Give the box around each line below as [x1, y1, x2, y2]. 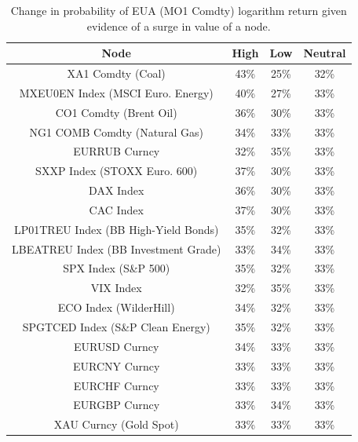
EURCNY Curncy [72, 357, 160, 374]
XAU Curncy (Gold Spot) [53, 416, 179, 433]
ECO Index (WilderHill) [57, 299, 175, 316]
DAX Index [89, 182, 144, 199]
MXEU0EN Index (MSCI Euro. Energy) [19, 84, 214, 100]
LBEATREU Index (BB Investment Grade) [12, 240, 221, 257]
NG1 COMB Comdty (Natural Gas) [29, 123, 203, 140]
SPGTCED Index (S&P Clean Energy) [22, 319, 210, 334]
